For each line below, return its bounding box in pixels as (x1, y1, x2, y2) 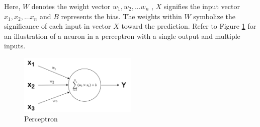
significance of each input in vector (4, 21, 111, 31)
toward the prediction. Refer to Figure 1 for (121, 21, 256, 31)
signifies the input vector (163, 1, 240, 11)
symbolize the (193, 11, 236, 21)
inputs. (4, 40, 26, 51)
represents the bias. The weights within (61, 11, 182, 21)
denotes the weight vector (31, 1, 111, 11)
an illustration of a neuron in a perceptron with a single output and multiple (4, 30, 240, 41)
